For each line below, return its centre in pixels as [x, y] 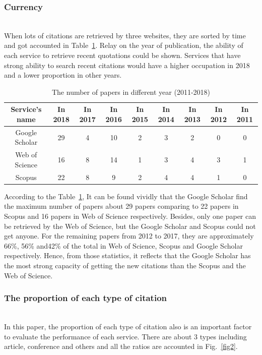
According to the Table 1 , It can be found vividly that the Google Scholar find [126, 196]
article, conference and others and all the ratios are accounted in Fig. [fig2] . [121, 346]
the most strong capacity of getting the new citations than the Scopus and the [125, 265]
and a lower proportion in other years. [63, 75]
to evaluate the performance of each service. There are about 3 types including [125, 336]
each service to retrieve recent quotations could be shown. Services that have [122, 55]
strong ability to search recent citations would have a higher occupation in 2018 [127, 65]
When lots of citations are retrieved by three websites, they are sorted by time [125, 35]
